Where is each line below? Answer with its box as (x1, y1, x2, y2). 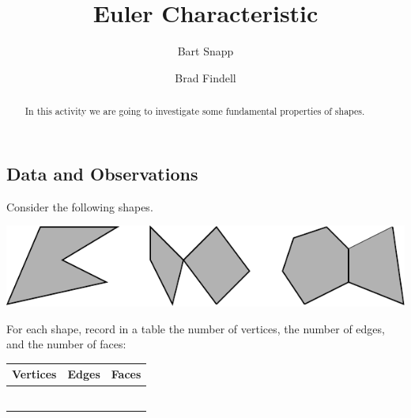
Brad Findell (175, 69, 236, 85)
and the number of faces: (6, 336, 126, 352)
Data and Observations (6, 161, 198, 185)
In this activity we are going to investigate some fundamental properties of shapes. (25, 104, 365, 118)
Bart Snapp (177, 43, 234, 59)
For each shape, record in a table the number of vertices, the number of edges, (6, 320, 385, 336)
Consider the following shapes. (6, 198, 153, 215)
